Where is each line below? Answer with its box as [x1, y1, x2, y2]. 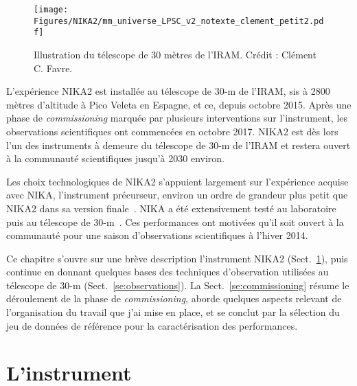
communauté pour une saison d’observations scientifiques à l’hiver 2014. [6, 228, 308, 242]
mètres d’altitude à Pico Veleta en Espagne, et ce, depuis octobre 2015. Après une [6, 97, 352, 111]
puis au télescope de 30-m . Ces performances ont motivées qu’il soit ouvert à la [6, 214, 344, 229]
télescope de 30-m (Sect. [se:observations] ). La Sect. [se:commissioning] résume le [6, 277, 349, 292]
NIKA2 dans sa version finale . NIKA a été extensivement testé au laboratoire [6, 201, 336, 215]
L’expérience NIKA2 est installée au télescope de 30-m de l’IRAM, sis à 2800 [6, 84, 330, 98]
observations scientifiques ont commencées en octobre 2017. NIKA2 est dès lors [6, 124, 338, 138]
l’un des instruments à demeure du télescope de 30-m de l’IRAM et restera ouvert [6, 137, 351, 152]
